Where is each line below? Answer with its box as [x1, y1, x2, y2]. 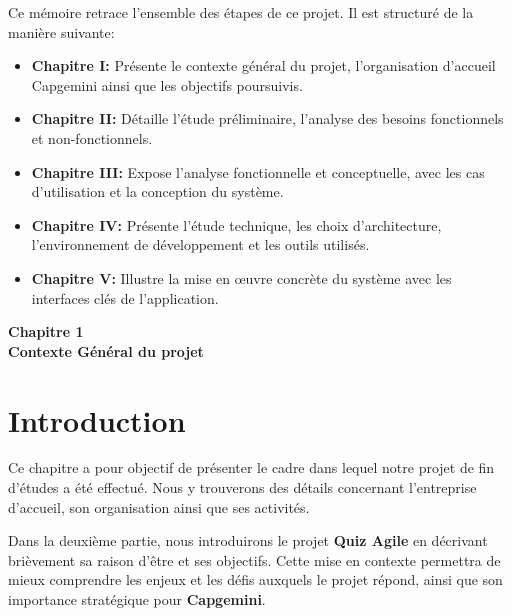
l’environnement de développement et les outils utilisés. [31, 234, 370, 255]
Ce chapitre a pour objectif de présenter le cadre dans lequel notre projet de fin [8, 457, 495, 478]
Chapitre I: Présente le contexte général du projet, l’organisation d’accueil [31, 55, 496, 76]
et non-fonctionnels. [31, 127, 153, 148]
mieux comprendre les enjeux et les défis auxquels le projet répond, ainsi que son [8, 569, 503, 590]
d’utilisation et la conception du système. [31, 181, 284, 202]
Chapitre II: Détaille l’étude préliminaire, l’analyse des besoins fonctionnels [31, 108, 504, 129]
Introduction [8, 399, 186, 440]
